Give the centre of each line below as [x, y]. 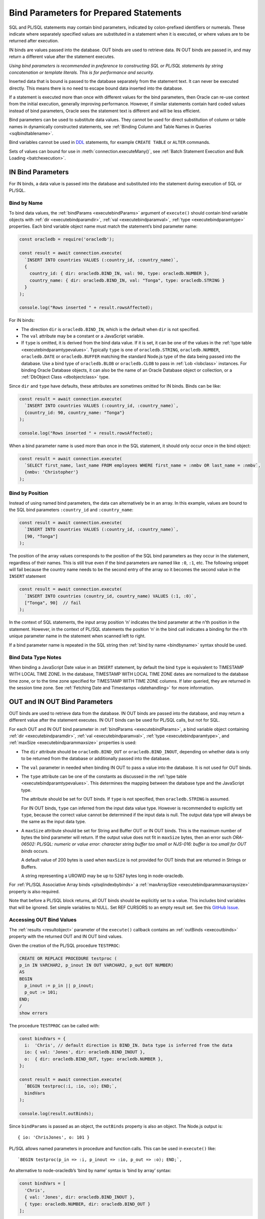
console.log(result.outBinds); [57, 1113]
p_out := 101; [41, 993]
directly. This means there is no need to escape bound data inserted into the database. [96, 88]
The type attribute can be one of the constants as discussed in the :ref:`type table [104, 776]
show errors [34, 1013]
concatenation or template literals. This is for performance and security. [82, 72]
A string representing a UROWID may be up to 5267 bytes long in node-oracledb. [103, 876]
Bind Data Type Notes [35, 657]
